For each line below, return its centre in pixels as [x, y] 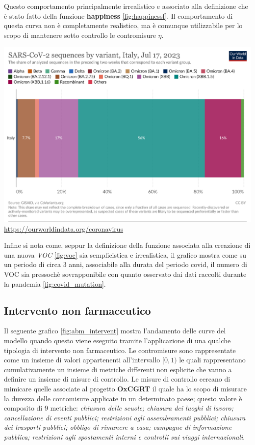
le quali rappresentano [212, 360]
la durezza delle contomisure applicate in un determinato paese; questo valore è [123, 398]
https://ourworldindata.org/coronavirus [64, 228]
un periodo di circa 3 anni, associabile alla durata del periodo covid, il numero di [126, 264]
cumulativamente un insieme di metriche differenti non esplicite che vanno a [118, 369]
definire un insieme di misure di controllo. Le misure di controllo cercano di [117, 379]
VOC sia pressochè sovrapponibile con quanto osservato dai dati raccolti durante [125, 274]
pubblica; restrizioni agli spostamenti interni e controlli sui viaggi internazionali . [125, 436]
